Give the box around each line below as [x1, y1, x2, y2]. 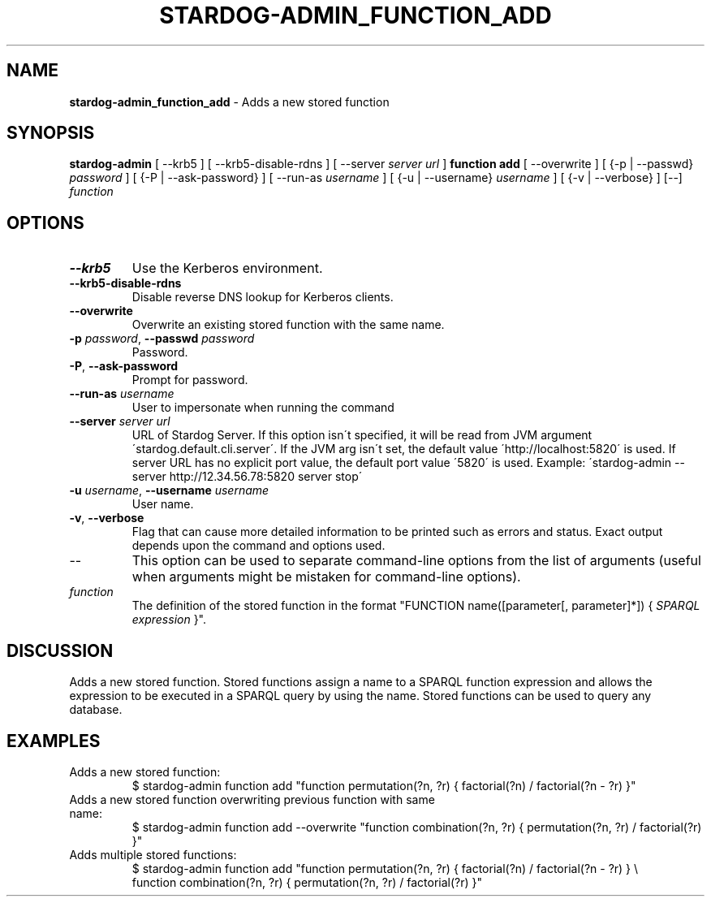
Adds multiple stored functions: [69, 847, 237, 862]
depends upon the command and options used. [131, 538, 386, 553]
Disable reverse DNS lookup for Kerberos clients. [131, 290, 394, 305]
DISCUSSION [6, 640, 114, 661]
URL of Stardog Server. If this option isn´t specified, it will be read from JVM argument [131, 428, 592, 443]
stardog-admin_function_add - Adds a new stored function [69, 94, 390, 109]
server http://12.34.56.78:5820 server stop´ [131, 469, 363, 484]
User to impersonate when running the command [131, 400, 394, 415]
